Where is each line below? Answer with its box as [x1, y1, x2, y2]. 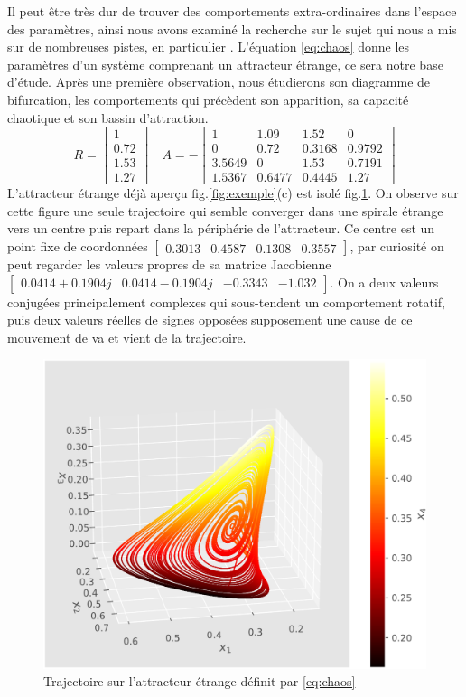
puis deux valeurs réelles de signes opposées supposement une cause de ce [7, 310, 413, 329]
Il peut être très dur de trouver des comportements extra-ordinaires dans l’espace [7, 2, 457, 20]
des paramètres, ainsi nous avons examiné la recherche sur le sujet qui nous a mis [7, 19, 457, 38]
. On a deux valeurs [330, 272, 439, 291]
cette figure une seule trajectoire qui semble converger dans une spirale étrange [7, 201, 443, 220]
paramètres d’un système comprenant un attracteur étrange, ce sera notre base [7, 54, 443, 73]
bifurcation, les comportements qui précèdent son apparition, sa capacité [7, 89, 409, 108]
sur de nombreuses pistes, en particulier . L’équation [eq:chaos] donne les [7, 37, 410, 56]
